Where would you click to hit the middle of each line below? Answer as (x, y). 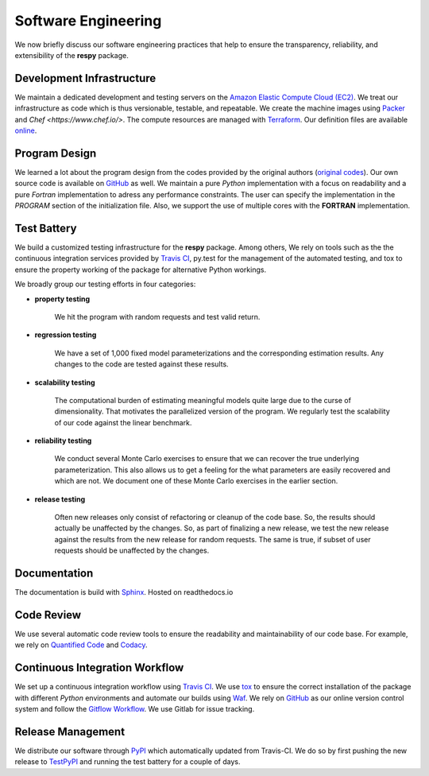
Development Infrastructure (85, 78)
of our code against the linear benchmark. (123, 422)
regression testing (66, 335)
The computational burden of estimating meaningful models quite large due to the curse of (203, 400)
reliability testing (63, 440)
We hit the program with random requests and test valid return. (157, 316)
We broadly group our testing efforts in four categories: (105, 284)
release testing (60, 499)
